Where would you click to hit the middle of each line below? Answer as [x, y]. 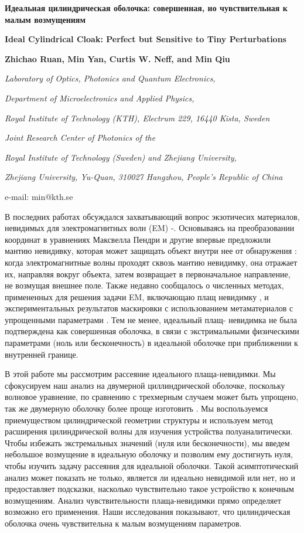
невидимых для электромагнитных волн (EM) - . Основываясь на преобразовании [150, 228]
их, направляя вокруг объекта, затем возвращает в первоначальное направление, [148, 274]
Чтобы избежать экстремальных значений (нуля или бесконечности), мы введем [147, 442]
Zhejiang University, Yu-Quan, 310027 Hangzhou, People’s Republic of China [144, 177]
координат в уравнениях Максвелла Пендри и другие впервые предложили [138, 239]
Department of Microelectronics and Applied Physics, [100, 98]
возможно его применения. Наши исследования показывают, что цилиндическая [148, 512]
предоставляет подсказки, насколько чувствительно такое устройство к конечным [149, 489]
